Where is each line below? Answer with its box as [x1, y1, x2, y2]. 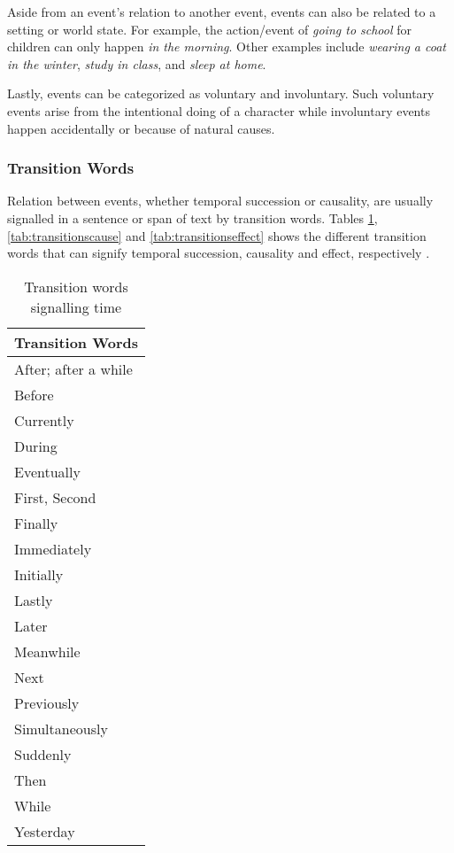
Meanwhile [14, 640, 81, 662]
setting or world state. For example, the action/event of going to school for [7, 19, 412, 38]
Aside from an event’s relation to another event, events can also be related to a [7, 3, 436, 20]
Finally [14, 512, 58, 533]
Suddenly [14, 743, 72, 764]
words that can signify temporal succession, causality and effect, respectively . [7, 244, 430, 262]
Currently [14, 409, 74, 430]
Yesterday [14, 820, 75, 841]
